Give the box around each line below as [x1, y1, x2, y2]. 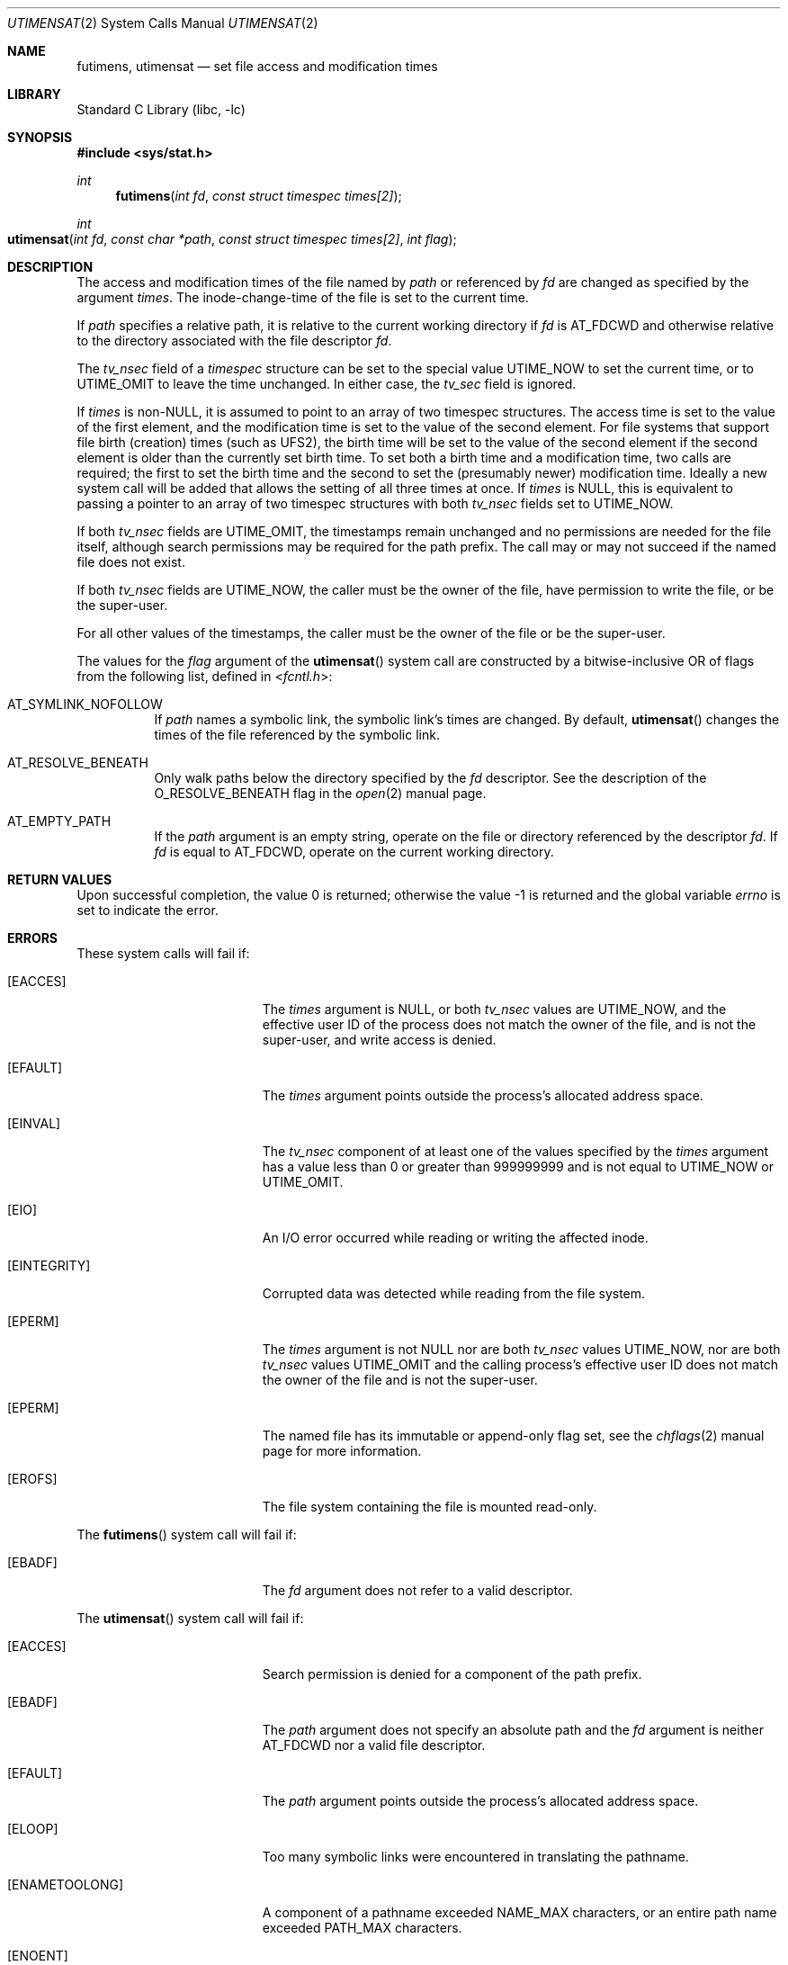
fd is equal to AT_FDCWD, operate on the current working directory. [154, 844, 554, 859]
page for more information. [262, 1443, 422, 1458]
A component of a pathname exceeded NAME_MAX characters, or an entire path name [262, 1905, 777, 1920]
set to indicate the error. [76, 902, 219, 918]
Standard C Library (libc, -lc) [76, 102, 246, 117]
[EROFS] [7, 1471, 58, 1486]
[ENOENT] [7, 1948, 68, 1963]
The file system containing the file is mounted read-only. [262, 1499, 597, 1514]
